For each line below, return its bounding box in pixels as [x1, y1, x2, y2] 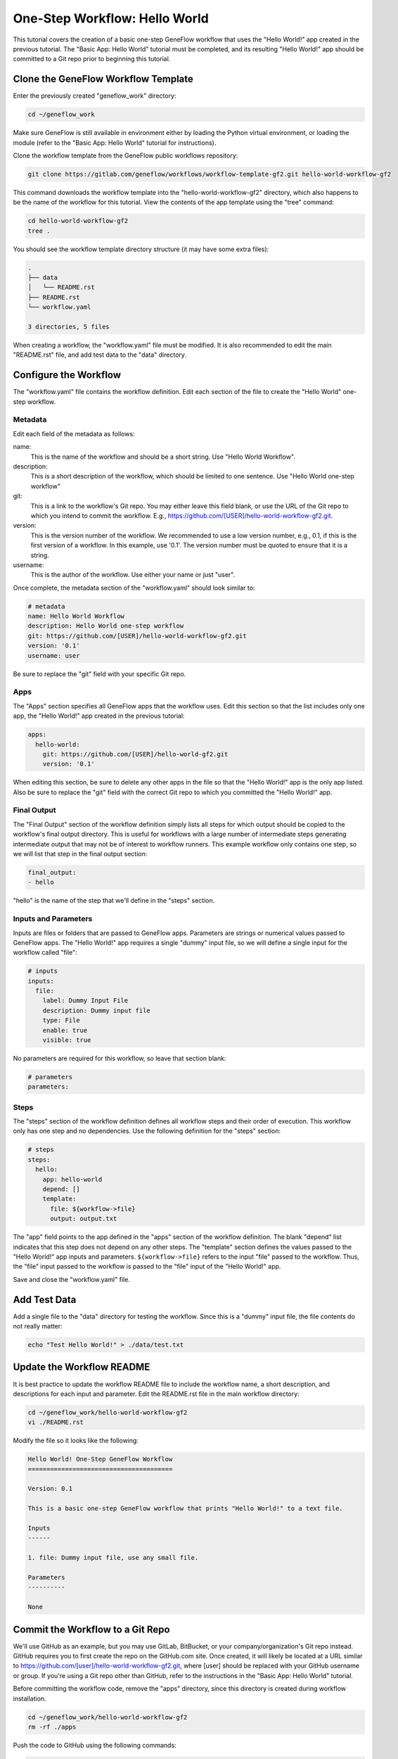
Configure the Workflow [13, 369, 122, 381]
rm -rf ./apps [27, 1722, 77, 1731]
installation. [13, 1694, 46, 1703]
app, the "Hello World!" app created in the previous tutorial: [13, 711, 185, 720]
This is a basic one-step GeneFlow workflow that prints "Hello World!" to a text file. [27, 1504, 344, 1513]
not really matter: [13, 1322, 63, 1331]
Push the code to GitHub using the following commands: [13, 1741, 176, 1749]
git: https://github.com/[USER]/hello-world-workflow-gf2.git [27, 632, 247, 640]
